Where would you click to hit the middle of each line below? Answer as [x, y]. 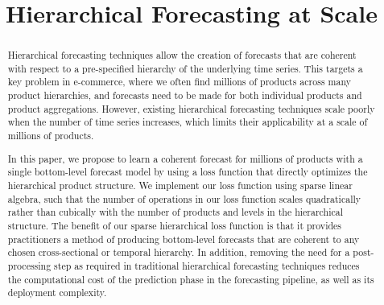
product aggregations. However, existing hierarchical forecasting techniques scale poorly [191, 108]
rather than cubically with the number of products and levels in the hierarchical [175, 212]
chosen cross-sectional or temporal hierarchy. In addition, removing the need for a [179, 252]
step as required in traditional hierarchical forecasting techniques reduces [207, 265]
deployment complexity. [57, 293]
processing [29, 265]
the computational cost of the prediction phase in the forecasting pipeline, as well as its [191, 279]
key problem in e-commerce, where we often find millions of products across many [179, 82]
